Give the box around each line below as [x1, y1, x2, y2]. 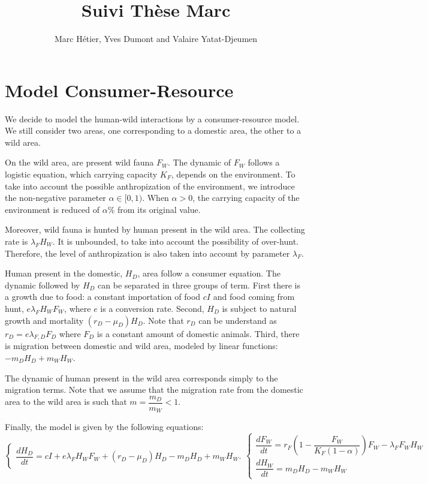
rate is [5, 235, 28, 247]
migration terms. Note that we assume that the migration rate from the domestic [5, 383, 303, 396]
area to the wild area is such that [5, 395, 127, 408]
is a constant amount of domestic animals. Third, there [97, 327, 300, 339]
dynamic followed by [5, 278, 80, 291]
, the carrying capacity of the [192, 191, 300, 204]
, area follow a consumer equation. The [137, 267, 281, 279]
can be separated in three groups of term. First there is [98, 278, 301, 291]
